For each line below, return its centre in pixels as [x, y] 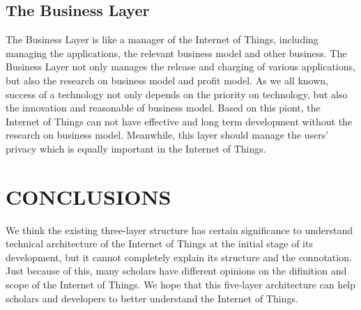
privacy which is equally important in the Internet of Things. [136, 148]
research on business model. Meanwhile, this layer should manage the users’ [167, 135]
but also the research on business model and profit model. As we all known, [167, 80]
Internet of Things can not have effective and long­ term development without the [179, 121]
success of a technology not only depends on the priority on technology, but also [177, 94]
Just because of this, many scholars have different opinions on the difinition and [176, 271]
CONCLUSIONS [89, 196]
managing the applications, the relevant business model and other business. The [176, 53]
